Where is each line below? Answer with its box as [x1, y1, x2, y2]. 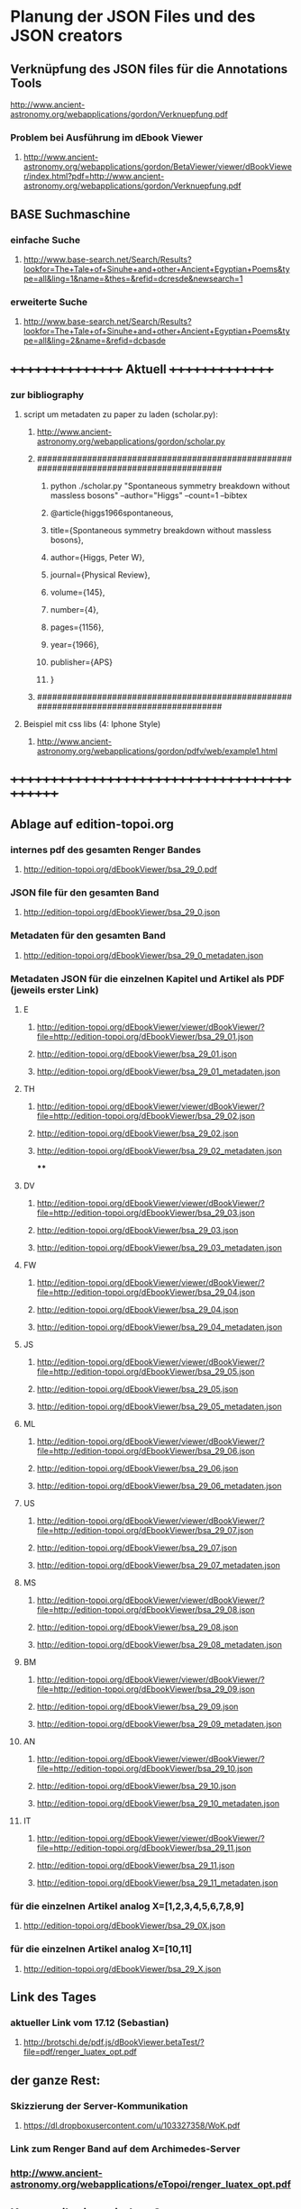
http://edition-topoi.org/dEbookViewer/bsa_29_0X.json [23, 1921, 226, 1932]
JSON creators [10, 25, 123, 46]
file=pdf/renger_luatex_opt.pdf [23, 2047, 138, 2058]
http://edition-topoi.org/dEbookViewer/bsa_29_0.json [23, 907, 221, 918]
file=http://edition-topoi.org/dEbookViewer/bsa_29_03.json [36, 1207, 255, 1218]
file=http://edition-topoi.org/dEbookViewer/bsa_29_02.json [36, 1110, 256, 1121]
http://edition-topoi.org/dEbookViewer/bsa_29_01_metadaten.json [36, 1066, 281, 1077]
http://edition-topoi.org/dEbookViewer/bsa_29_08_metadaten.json [36, 1639, 283, 1650]
